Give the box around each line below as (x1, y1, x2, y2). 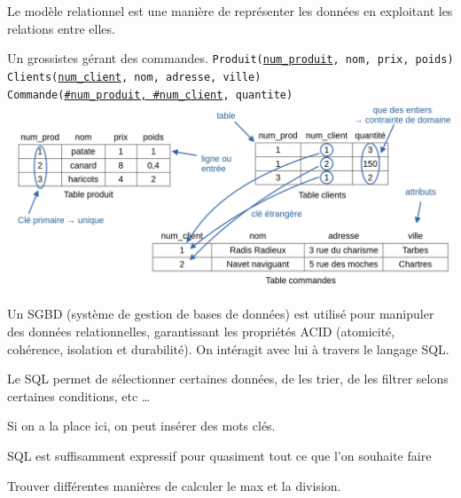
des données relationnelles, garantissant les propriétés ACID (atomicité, (7, 322, 395, 340)
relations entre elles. (7, 19, 115, 37)
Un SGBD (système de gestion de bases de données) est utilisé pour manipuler (7, 304, 434, 323)
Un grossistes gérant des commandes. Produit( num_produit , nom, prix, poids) (7, 49, 454, 67)
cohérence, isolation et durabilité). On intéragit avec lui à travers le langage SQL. (7, 339, 449, 358)
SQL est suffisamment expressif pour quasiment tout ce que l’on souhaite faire (7, 446, 432, 464)
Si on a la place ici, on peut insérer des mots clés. (7, 416, 276, 435)
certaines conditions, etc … (7, 386, 151, 405)
